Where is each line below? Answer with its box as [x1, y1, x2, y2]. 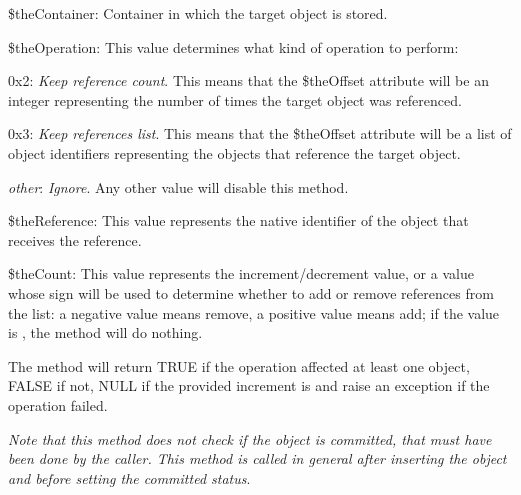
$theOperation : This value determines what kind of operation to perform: [8, 36, 459, 57]
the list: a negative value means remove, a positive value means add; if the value [8, 302, 500, 323]
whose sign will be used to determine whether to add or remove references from [8, 282, 494, 303]
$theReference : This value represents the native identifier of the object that [8, 210, 469, 231]
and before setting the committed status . [8, 467, 251, 488]
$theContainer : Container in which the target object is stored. [8, 3, 388, 23]
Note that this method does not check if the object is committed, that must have [8, 428, 492, 449]
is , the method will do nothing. [8, 322, 203, 343]
